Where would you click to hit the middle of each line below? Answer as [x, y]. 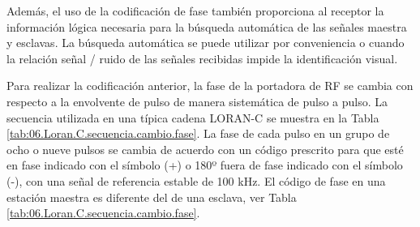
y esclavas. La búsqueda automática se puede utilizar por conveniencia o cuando [206, 43]
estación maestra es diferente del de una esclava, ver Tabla [152, 197]
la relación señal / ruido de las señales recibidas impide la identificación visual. [202, 58]
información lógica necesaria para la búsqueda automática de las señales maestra [207, 26]
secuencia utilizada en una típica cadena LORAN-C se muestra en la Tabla [193, 117]
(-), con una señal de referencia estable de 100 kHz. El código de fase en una [196, 180]
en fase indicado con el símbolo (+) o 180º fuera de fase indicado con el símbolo [205, 165]
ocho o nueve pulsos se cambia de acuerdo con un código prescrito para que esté [205, 149]
